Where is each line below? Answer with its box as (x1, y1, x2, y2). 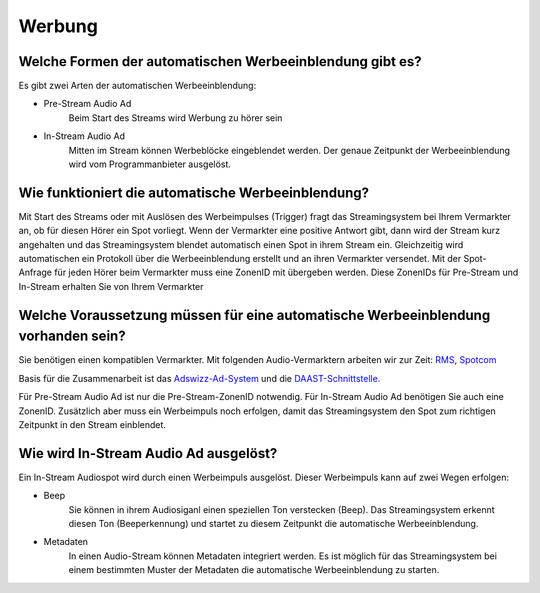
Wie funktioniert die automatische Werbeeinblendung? (18, 184, 370, 201)
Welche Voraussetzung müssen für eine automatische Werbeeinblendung (18, 306, 491, 324)
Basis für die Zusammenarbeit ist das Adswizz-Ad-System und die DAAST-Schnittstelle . (18, 372, 381, 384)
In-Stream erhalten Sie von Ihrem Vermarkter (18, 280, 204, 292)
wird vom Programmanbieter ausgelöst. (68, 158, 232, 170)
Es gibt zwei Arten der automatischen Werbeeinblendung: (18, 80, 257, 92)
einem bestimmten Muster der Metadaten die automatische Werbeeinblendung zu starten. (68, 564, 440, 576)
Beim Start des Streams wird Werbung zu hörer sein (68, 111, 283, 124)
